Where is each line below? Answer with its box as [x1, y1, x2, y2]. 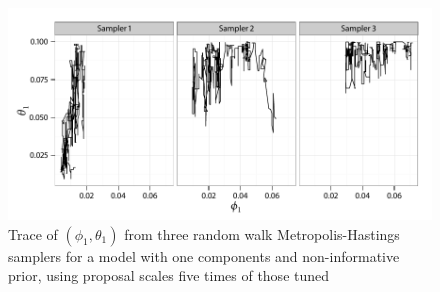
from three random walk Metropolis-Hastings [124, 223, 400, 244]
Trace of [8, 223, 58, 244]
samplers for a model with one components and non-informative [8, 245, 400, 266]
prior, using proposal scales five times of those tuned [8, 265, 330, 286]
